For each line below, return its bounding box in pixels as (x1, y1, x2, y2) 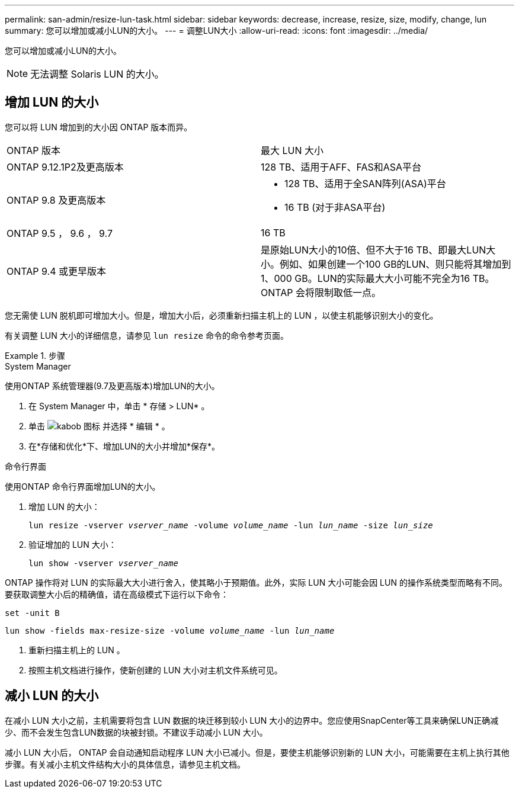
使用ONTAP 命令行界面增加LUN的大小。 (5, 481, 161, 492)
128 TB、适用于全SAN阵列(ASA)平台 (284, 177, 446, 190)
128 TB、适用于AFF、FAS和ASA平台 (261, 160, 422, 173)
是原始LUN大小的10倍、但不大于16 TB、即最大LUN (261, 243, 486, 256)
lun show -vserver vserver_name (28, 558, 178, 568)
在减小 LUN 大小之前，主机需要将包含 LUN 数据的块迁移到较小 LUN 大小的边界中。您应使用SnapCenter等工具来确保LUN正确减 (5, 715, 499, 725)
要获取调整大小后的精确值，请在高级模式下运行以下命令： (5, 589, 229, 599)
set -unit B (5, 608, 60, 618)
